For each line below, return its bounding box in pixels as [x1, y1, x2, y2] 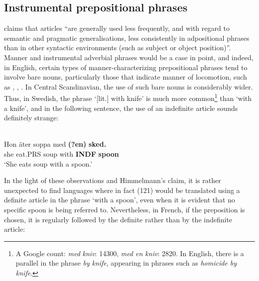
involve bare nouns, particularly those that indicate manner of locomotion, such [4, 72, 247, 82]
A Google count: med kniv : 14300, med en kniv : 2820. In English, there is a [15, 248, 244, 258]
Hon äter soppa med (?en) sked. [4, 139, 107, 149]
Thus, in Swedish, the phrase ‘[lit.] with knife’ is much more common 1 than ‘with [4, 92, 252, 103]
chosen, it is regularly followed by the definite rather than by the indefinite [4, 214, 233, 224]
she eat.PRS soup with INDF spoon [4, 148, 119, 159]
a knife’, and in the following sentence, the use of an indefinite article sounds [4, 102, 238, 113]
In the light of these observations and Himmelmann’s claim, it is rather [4, 175, 221, 186]
